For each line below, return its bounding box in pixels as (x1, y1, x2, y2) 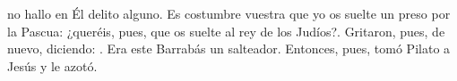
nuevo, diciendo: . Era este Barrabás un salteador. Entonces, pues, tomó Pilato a (7, 39, 451, 58)
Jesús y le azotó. (7, 56, 98, 75)
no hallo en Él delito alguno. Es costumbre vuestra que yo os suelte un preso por (7, 4, 451, 22)
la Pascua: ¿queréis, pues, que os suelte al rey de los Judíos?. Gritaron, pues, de (7, 21, 445, 40)
